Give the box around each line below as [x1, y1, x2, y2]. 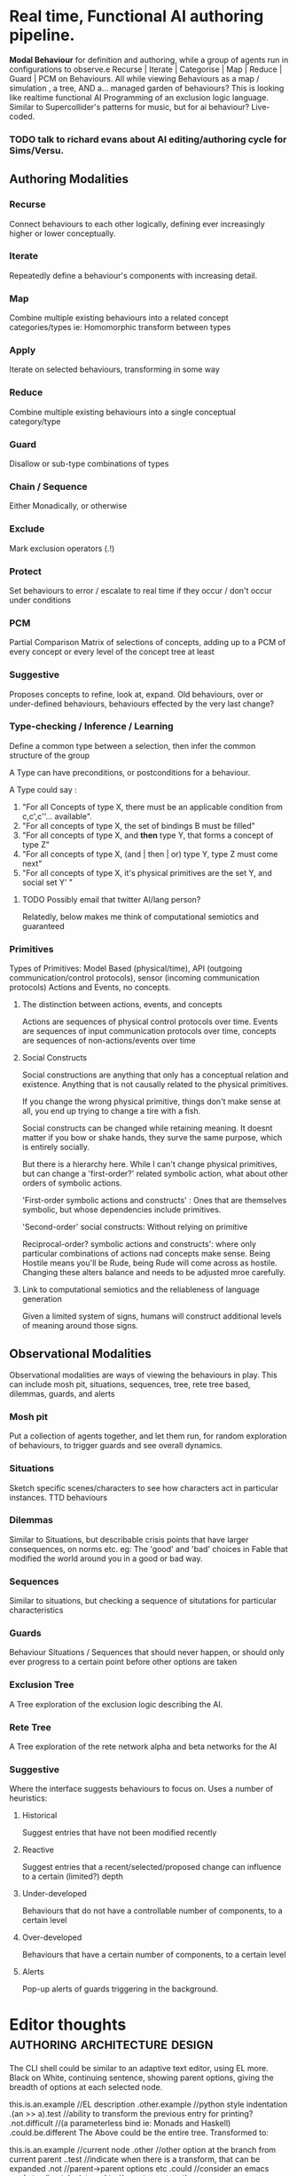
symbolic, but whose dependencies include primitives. [21, 1204, 222, 1215]
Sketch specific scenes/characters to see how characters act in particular [9, 1482, 279, 1493]
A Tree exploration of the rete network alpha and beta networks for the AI [9, 1741, 277, 1752]
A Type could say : [9, 784, 77, 795]
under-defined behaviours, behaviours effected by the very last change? [9, 698, 275, 709]
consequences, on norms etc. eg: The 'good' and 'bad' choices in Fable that [9, 1543, 288, 1554]
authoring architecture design [9, 2034, 214, 2054]
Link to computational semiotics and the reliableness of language [21, 1284, 260, 1295]
